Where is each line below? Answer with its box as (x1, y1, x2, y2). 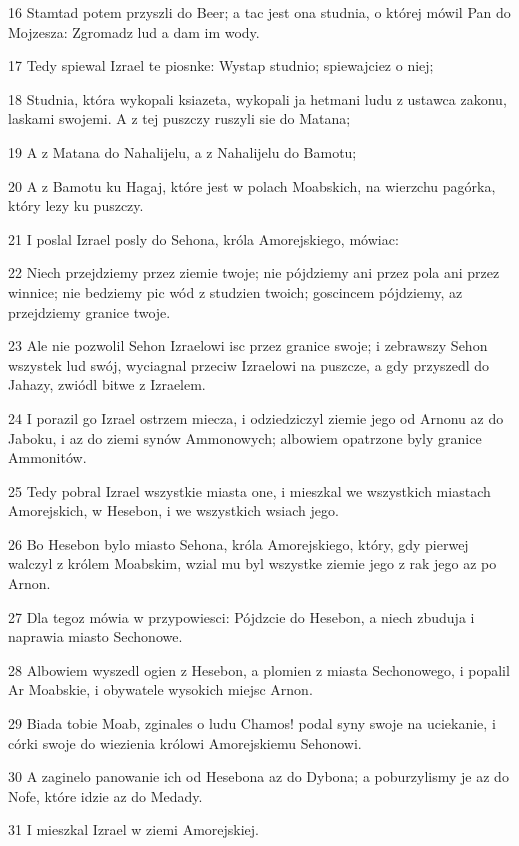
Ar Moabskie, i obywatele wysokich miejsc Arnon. (8, 679, 313, 700)
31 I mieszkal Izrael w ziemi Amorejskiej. (8, 819, 260, 840)
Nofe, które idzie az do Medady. (8, 785, 203, 806)
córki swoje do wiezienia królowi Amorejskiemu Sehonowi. (8, 732, 362, 753)
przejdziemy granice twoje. (8, 301, 171, 322)
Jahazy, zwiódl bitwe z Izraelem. (8, 374, 206, 395)
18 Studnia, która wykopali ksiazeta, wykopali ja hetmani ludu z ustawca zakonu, (8, 88, 507, 109)
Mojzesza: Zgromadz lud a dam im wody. (8, 21, 260, 42)
